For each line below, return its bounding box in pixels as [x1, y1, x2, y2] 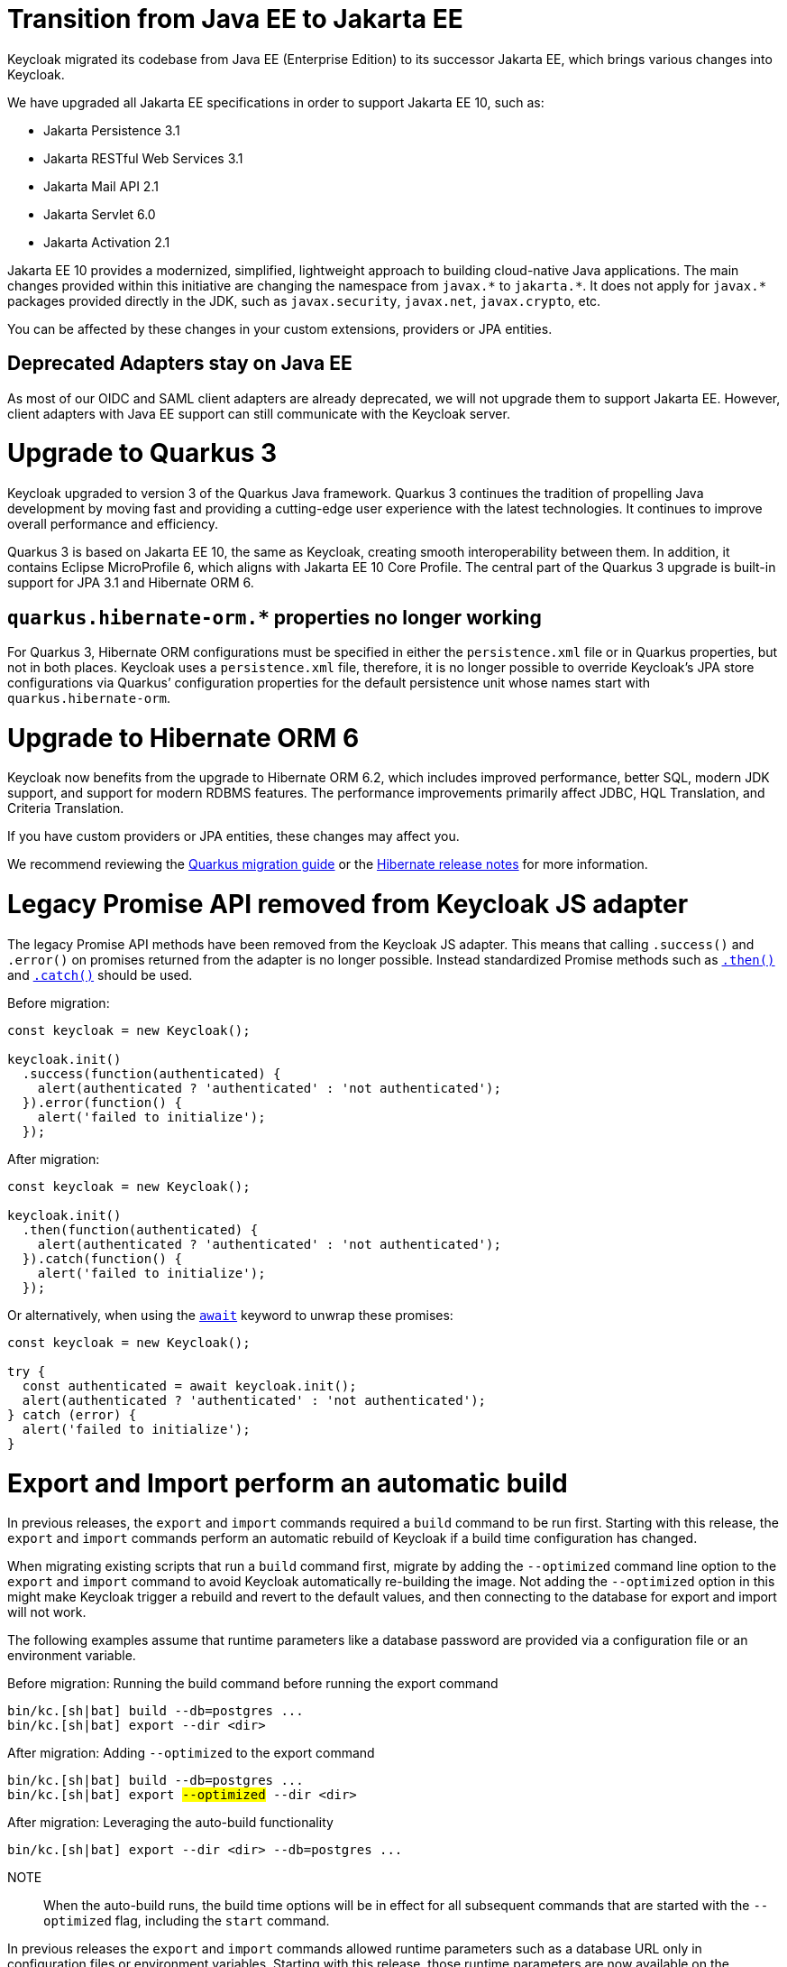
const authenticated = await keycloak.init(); [22, 1378, 357, 1393]
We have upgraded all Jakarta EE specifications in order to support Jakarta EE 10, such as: [7, 94, 544, 110]
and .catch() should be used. [7, 966, 193, 983]
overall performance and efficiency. [7, 516, 218, 532]
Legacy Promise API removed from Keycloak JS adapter [7, 889, 689, 920]
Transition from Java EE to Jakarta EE [7, 4, 463, 34]
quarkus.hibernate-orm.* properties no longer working [7, 605, 542, 629]
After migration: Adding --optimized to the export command [7, 1745, 375, 1761]
